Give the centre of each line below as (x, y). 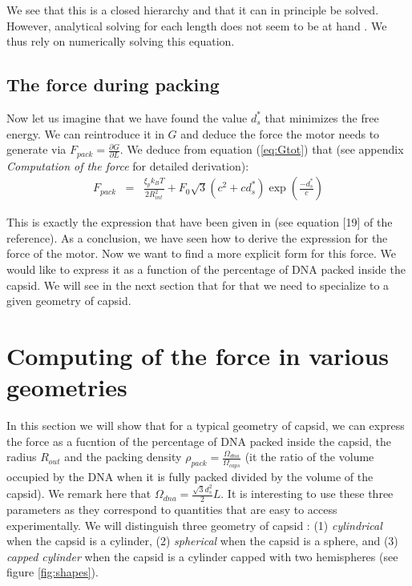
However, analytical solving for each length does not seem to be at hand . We (197, 25)
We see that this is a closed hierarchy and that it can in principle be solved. (193, 10)
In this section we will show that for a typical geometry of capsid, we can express (206, 425)
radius (22, 457)
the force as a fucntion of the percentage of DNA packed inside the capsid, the (199, 441)
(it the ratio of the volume (309, 457)
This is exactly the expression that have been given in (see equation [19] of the (200, 222)
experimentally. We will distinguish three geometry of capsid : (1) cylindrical (194, 525)
